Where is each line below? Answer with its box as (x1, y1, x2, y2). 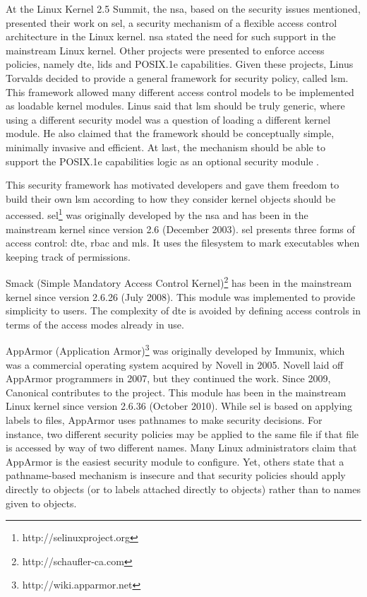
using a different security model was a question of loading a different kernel (6, 112, 331, 126)
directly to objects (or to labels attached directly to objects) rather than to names (6, 481, 361, 496)
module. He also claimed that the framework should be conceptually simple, (6, 126, 335, 141)
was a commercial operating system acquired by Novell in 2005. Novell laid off (6, 357, 344, 372)
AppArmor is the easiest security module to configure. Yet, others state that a (6, 454, 344, 468)
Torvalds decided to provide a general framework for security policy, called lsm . (6, 70, 349, 85)
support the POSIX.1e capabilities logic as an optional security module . (6, 153, 319, 168)
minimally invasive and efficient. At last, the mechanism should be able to (6, 139, 325, 154)
